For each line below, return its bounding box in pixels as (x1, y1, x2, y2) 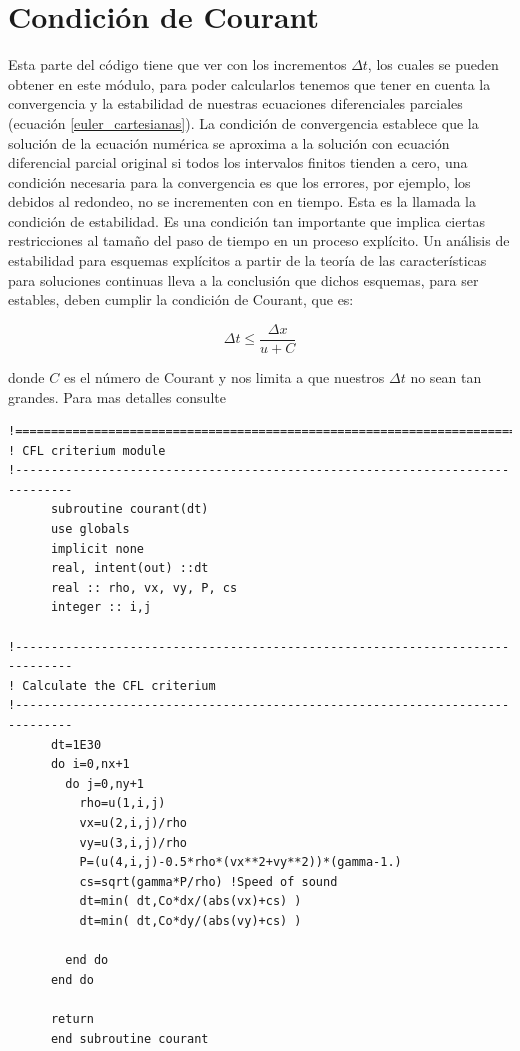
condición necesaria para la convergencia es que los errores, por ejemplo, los (8, 171, 471, 192)
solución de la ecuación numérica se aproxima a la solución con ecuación (8, 132, 450, 153)
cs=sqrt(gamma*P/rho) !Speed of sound (79, 874, 338, 889)
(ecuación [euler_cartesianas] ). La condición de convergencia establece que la (8, 112, 479, 133)
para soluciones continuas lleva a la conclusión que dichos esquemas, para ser (8, 269, 479, 290)
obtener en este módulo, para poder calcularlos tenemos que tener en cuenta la (8, 73, 491, 94)
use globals (50, 522, 130, 537)
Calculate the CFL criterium (22, 678, 216, 693)
